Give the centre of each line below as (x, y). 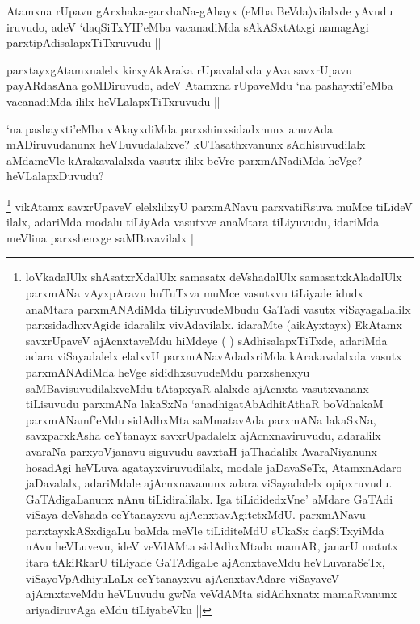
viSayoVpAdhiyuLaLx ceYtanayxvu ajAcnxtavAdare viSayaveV (183, 578)
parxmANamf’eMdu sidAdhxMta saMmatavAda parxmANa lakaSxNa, (201, 419)
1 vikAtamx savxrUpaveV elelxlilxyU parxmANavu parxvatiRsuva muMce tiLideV (210, 204)
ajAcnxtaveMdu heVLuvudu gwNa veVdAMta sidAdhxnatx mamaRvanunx (211, 594)
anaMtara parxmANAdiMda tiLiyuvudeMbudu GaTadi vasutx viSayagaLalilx (218, 308)
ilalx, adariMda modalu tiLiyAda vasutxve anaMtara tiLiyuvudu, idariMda (193, 222)
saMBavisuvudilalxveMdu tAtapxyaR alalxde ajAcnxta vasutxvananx (197, 388)
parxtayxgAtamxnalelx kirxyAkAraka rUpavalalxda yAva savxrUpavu (180, 69)
